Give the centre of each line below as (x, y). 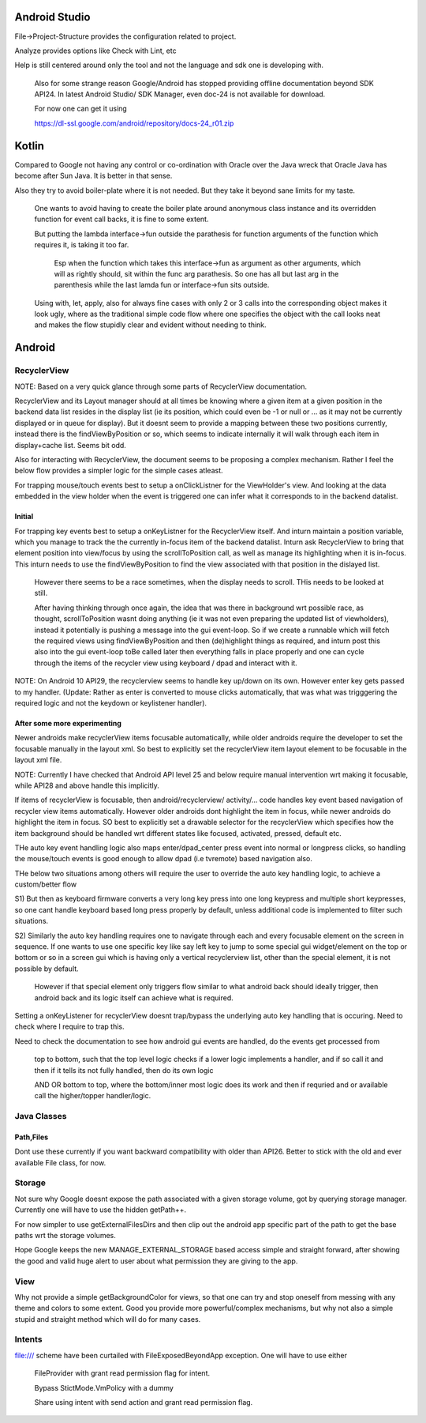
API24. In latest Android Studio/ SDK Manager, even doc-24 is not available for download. (180, 94)
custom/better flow (46, 884)
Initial (24, 517)
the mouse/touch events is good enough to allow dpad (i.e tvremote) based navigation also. (164, 859)
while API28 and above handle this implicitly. (87, 785)
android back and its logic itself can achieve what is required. (134, 998)
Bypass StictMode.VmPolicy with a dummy (104, 1387)
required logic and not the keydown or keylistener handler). (111, 702)
